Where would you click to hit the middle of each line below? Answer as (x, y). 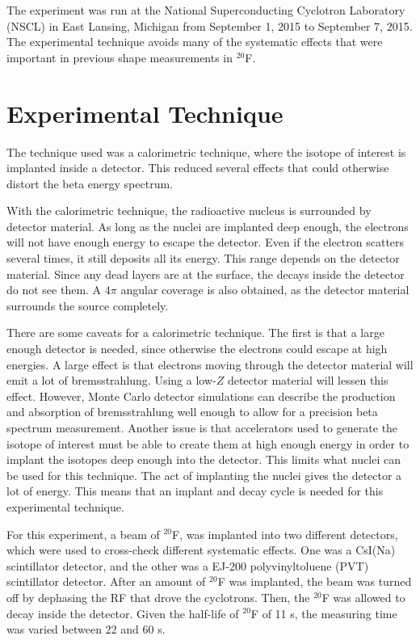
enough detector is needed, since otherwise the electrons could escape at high (197, 349)
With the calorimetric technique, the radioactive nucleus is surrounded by (189, 211)
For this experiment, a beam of (83, 534)
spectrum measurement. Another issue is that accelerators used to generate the (202, 427)
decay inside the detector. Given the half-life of (123, 613)
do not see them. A (54, 290)
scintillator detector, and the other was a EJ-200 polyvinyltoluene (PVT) (188, 565)
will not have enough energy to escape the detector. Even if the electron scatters (206, 242)
